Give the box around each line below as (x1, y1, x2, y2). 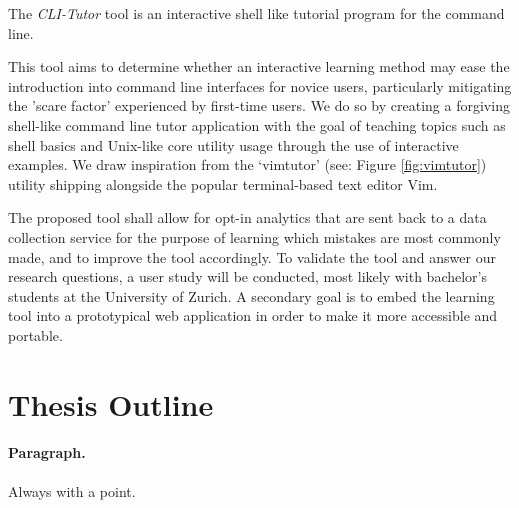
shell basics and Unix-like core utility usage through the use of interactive (8, 134, 459, 155)
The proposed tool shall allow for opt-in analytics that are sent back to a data (8, 207, 487, 228)
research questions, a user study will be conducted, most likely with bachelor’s (8, 266, 488, 287)
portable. (8, 324, 63, 345)
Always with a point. (8, 480, 136, 501)
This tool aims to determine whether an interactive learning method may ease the (8, 56, 510, 77)
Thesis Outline (8, 383, 214, 424)
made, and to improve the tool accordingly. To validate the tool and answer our (8, 246, 496, 267)
